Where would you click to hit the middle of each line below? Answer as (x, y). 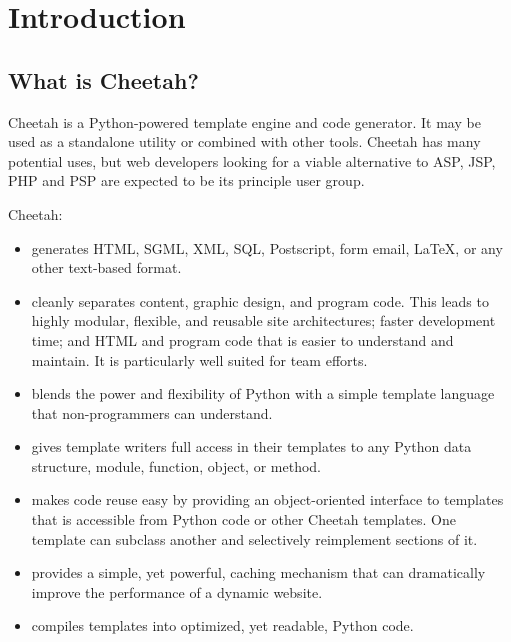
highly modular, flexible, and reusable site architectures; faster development (263, 320)
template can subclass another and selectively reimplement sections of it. (254, 538)
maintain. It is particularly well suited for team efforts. (199, 359)
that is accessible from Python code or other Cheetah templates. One (243, 519)
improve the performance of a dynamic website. (177, 591)
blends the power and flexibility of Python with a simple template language (263, 393)
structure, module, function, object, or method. (176, 465)
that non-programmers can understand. (152, 412)
